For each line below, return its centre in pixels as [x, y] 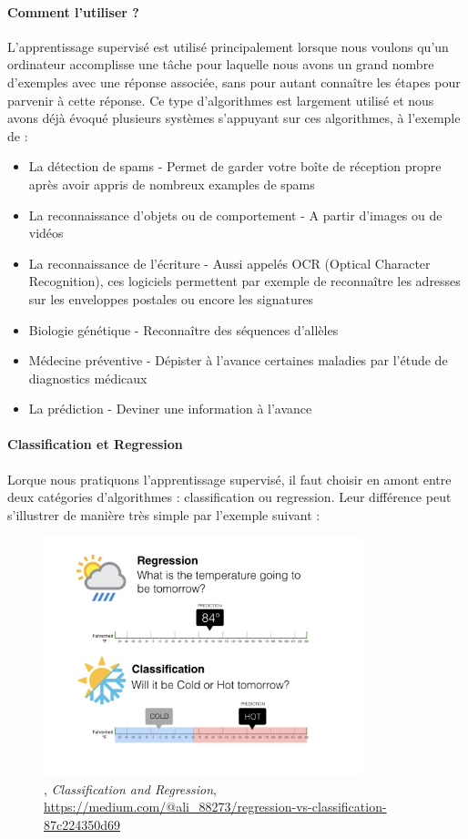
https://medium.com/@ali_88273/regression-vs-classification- [215, 807]
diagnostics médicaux [88, 378]
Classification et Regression [95, 444]
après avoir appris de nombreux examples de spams [172, 184]
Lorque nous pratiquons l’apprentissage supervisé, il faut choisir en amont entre [229, 479]
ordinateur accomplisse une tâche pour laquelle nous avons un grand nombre [221, 64]
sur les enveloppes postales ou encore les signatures [171, 298]
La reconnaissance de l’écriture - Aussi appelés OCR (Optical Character [229, 263]
